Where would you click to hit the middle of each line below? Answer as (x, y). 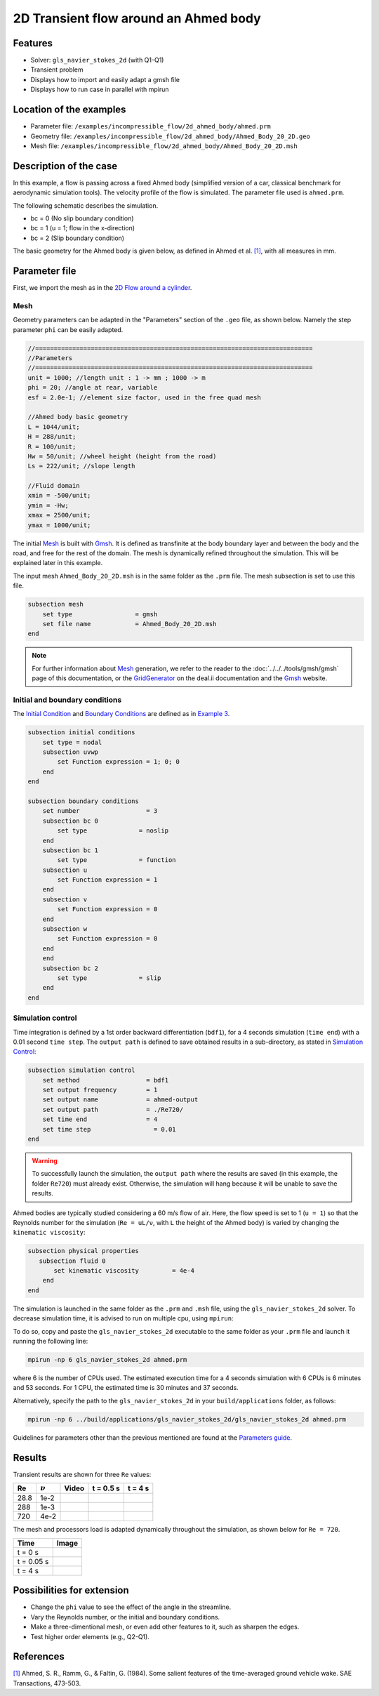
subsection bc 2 (70, 968)
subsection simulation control (82, 1070)
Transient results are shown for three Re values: (82, 1474)
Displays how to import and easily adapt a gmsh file (105, 79)
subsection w (65, 929)
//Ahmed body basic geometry (78, 417)
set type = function (117, 860)
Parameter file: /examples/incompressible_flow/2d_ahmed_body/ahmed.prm (151, 126)
